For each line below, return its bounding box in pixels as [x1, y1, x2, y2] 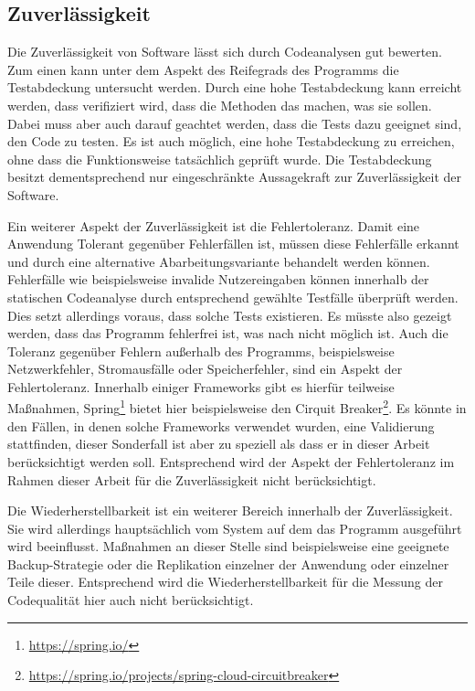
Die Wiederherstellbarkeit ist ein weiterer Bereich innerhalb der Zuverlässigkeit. [7, 501, 453, 520]
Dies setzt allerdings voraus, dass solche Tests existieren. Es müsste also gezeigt [7, 305, 452, 324]
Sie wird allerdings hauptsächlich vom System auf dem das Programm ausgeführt [7, 518, 462, 537]
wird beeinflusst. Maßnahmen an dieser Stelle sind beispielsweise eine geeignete [7, 537, 449, 556]
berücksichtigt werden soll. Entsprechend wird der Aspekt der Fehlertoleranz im [7, 452, 455, 471]
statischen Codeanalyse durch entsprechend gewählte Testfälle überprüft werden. [7, 287, 459, 306]
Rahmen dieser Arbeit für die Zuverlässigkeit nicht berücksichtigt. [7, 470, 376, 489]
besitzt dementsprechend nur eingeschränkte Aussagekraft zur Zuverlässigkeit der [7, 167, 462, 186]
